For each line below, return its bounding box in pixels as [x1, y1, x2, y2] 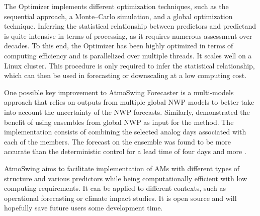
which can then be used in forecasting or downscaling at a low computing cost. [4, 70, 247, 81]
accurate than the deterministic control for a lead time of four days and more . [4, 146, 246, 157]
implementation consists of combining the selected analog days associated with [4, 126, 246, 137]
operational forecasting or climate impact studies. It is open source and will [4, 192, 237, 203]
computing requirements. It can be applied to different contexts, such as [4, 183, 226, 193]
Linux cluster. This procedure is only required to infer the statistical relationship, [4, 60, 255, 70]
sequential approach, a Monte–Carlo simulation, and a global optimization [4, 11, 233, 21]
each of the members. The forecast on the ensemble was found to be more [4, 136, 231, 147]
